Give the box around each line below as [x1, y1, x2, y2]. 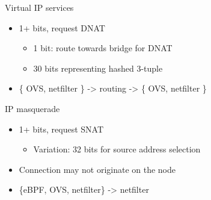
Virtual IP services [5, 1, 74, 13]
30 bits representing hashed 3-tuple [33, 61, 163, 74]
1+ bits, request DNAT [19, 21, 105, 34]
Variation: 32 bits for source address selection [33, 143, 201, 155]
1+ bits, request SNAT [19, 122, 103, 135]
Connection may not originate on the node [19, 163, 176, 175]
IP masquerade [5, 102, 60, 114]
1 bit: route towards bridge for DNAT [33, 42, 173, 54]
